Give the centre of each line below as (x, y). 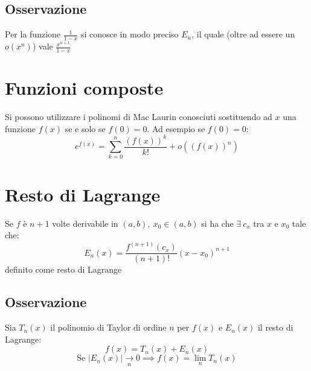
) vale (43, 46)
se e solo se (85, 128)
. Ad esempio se (176, 128)
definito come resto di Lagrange (63, 269)
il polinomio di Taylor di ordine (108, 327)
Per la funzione (33, 34)
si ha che (217, 223)
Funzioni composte (84, 88)
